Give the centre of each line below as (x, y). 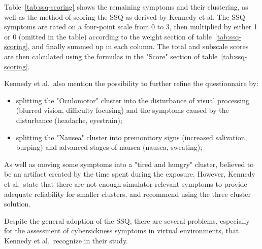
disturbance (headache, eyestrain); (69, 120)
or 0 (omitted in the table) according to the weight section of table (108, 36)
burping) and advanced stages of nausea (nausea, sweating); (109, 147)
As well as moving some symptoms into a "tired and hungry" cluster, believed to (129, 164)
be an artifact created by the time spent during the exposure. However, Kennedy (130, 174)
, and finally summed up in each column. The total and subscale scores (138, 46)
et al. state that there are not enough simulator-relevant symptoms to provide (126, 183)
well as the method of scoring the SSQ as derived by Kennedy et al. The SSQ (125, 16)
